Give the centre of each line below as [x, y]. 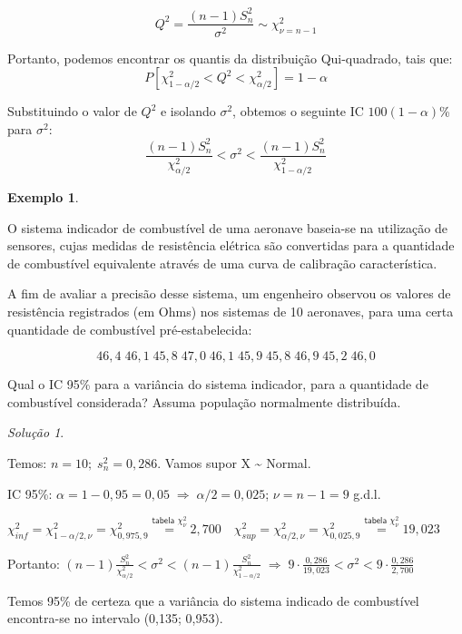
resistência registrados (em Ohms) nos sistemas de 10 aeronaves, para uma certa [231, 311]
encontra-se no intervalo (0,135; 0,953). [115, 618]
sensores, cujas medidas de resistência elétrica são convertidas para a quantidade [231, 245]
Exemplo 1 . [43, 196]
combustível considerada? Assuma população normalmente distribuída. [204, 401]
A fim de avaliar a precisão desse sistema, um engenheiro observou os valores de [229, 293]
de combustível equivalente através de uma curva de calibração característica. [222, 263]
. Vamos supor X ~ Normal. [234, 462]
